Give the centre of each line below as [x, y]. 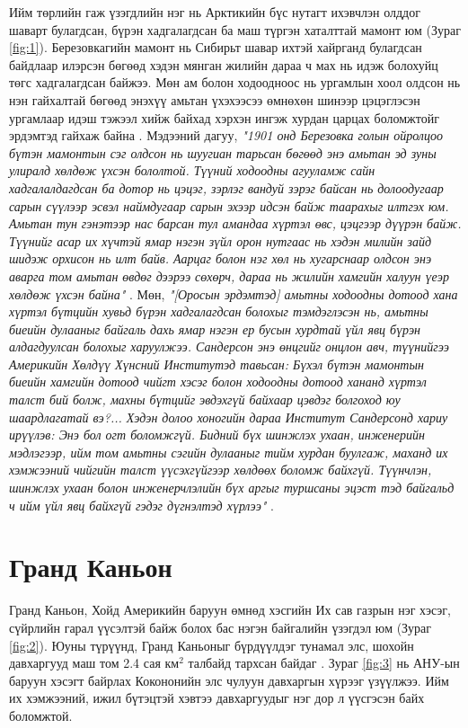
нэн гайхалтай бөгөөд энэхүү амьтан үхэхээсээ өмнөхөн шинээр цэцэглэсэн [215, 99]
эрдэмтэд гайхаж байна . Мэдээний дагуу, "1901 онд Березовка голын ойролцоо [226, 135]
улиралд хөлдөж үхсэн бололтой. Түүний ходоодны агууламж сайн [192, 170]
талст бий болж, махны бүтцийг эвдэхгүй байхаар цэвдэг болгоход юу [205, 400]
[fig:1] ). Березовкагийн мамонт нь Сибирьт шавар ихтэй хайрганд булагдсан [216, 47]
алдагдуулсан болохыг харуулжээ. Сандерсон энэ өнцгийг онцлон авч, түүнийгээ [229, 346]
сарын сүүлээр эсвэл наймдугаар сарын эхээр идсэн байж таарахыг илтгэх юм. [229, 205]
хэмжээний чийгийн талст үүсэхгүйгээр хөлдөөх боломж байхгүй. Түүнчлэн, [221, 470]
